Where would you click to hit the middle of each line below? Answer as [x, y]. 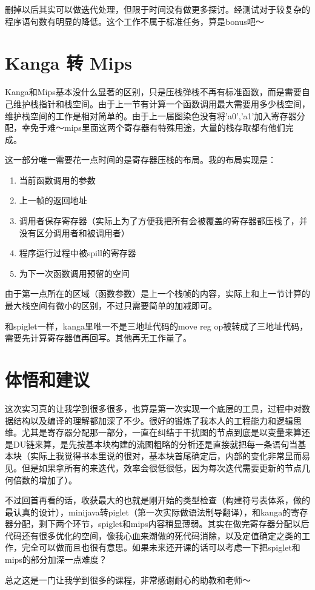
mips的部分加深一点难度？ [56, 559]
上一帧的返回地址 [53, 200]
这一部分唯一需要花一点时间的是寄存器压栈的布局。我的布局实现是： [141, 160]
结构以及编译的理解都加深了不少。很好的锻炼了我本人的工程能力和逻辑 [153, 420]
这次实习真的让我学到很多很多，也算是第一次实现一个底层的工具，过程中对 [153, 408]
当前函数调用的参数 [57, 180]
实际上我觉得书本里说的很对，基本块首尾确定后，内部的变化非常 [157, 456]
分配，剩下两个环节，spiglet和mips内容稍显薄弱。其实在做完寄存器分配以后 [161, 524]
